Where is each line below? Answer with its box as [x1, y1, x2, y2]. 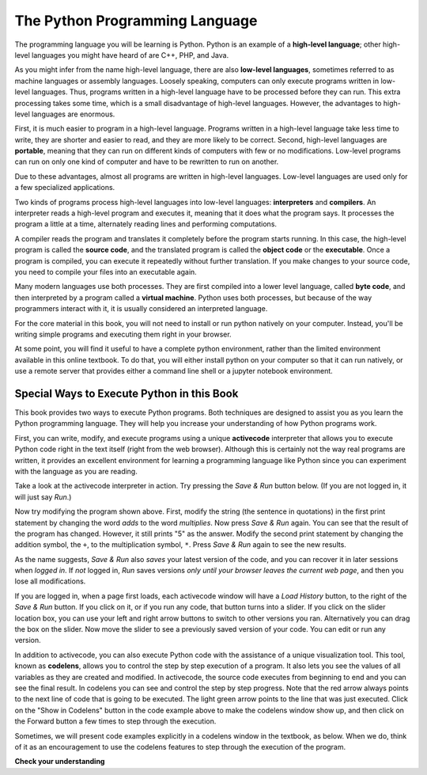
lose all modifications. [14, 576, 86, 586]
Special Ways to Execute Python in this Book [14, 386, 239, 400]
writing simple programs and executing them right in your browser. [14, 329, 232, 339]
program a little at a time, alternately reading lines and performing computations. [14, 219, 277, 229]
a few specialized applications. [14, 183, 115, 192]
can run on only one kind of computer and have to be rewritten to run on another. [14, 157, 279, 166]
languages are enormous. [32, 109, 115, 119]
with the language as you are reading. [14, 466, 138, 476]
